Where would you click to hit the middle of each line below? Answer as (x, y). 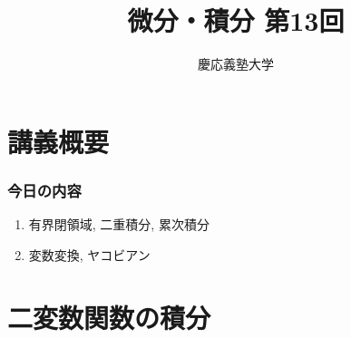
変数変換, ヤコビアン (89, 254)
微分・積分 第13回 (236, 20)
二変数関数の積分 (109, 317)
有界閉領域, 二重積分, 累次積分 (119, 224)
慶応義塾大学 (236, 64)
